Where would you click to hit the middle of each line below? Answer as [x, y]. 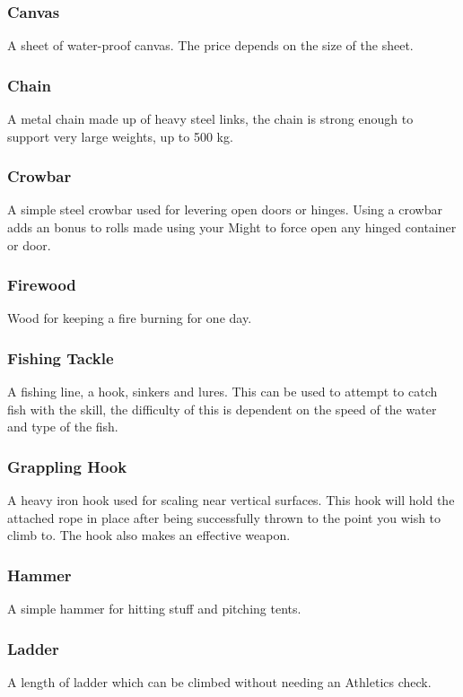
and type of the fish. [63, 427]
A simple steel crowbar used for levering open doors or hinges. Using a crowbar [225, 209]
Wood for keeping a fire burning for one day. [130, 318]
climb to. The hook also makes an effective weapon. [149, 535]
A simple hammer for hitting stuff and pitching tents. [154, 609]
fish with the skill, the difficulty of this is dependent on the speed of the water [222, 409]
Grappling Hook [67, 466]
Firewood [42, 285]
